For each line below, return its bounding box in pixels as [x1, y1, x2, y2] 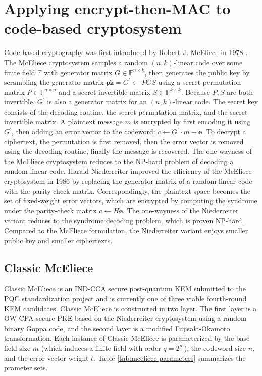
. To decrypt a [202, 126, 246, 137]
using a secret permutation [158, 77, 241, 87]
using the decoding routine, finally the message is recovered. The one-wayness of [4, 146, 252, 156]
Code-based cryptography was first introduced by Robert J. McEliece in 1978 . [4, 47, 248, 58]
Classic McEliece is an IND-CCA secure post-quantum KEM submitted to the [4, 283, 246, 294]
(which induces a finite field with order [41, 342, 161, 353]
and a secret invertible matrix [59, 86, 150, 97]
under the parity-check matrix [4, 205, 97, 216]
